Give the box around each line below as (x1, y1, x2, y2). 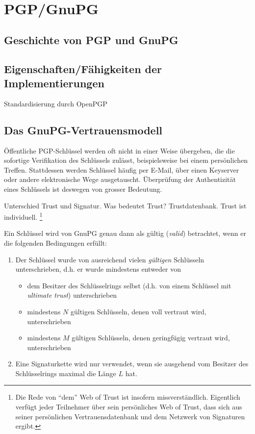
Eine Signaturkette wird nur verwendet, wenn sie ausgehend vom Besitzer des (15, 358, 249, 369)
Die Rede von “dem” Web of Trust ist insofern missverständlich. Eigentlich (15, 392, 240, 402)
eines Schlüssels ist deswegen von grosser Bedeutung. (4, 183, 162, 194)
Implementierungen (4, 75, 104, 90)
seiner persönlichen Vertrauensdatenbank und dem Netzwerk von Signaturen (15, 411, 245, 421)
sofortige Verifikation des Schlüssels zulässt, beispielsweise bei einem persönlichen (4, 155, 248, 165)
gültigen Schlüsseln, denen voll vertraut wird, (70, 306, 206, 316)
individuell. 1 (4, 210, 43, 222)
